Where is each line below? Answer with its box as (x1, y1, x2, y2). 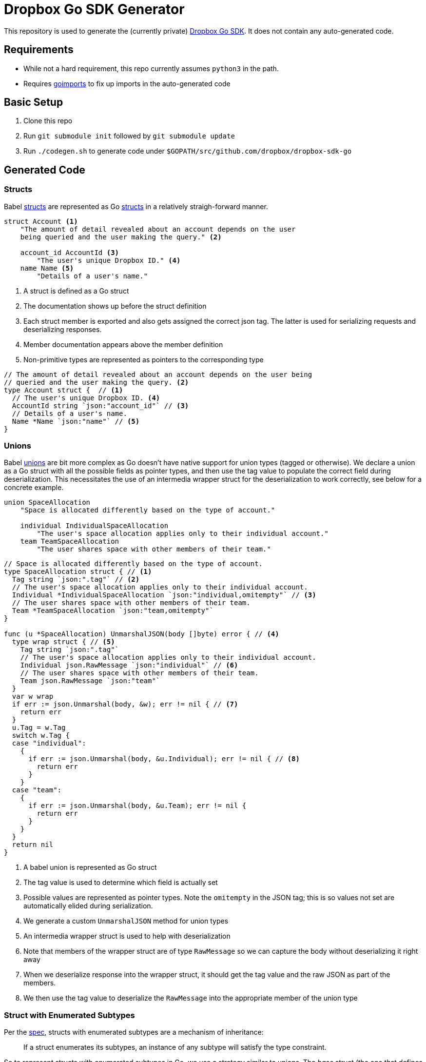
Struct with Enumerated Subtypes (4, 1010, 135, 1020)
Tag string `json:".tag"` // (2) (12, 575, 140, 584)
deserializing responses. (23, 325, 102, 334)
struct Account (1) (4, 217, 78, 225)
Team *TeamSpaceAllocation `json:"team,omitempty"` (12, 607, 213, 615)
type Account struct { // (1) (4, 386, 123, 394)
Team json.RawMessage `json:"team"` (20, 677, 160, 685)
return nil (12, 841, 54, 849)
